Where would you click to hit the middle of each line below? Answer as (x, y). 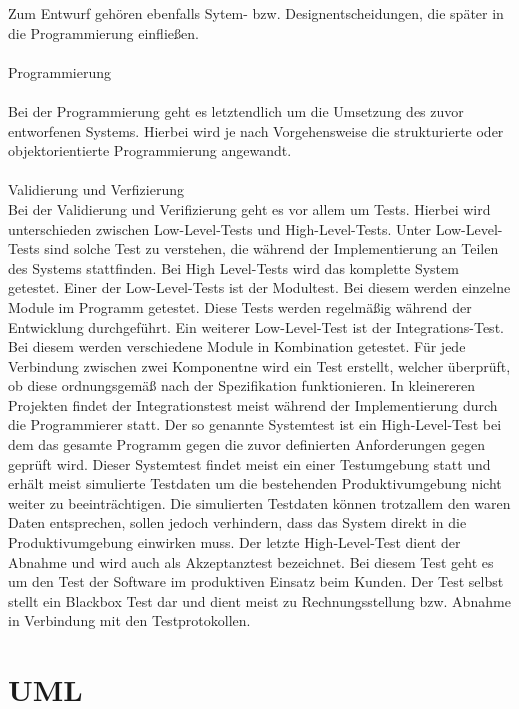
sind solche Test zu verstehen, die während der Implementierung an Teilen (271, 248)
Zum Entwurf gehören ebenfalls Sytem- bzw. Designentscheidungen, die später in (256, 13)
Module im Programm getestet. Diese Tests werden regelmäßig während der (240, 306)
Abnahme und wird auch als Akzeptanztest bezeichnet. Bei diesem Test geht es (251, 561)
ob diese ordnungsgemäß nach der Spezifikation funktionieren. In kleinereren (242, 385)
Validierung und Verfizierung (96, 189)
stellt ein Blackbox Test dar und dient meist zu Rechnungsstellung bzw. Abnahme (259, 600)
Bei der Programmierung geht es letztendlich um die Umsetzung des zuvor (236, 110)
